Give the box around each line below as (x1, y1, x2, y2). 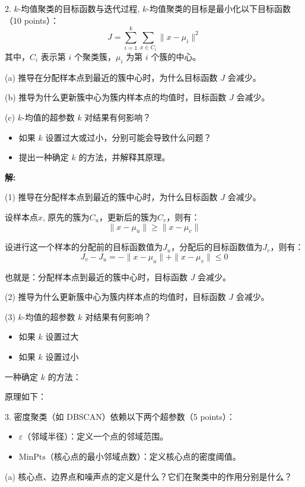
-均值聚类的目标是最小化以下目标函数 (147, 2, 291, 14)
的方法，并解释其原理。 (78, 151, 170, 163)
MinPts (18, 453, 46, 462)
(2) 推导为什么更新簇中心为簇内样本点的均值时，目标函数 (5, 290, 226, 303)
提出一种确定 (18, 151, 69, 163)
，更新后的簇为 (99, 210, 157, 223)
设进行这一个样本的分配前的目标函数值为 (5, 241, 163, 253)
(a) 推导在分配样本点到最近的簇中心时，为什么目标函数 (5, 71, 218, 83)
